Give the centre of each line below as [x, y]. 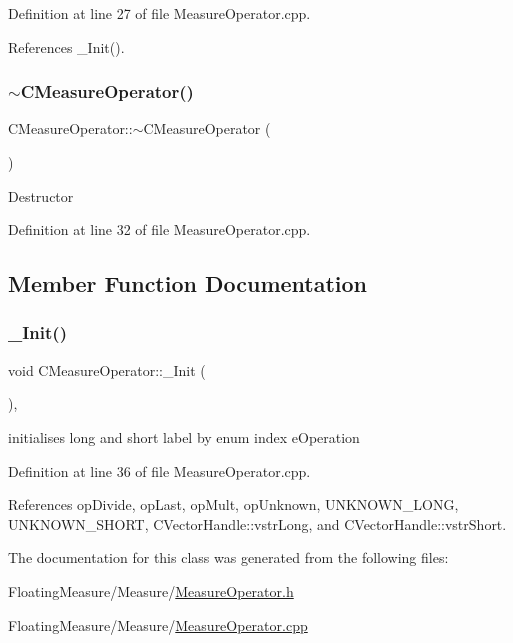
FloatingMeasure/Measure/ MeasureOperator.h [151, 590]
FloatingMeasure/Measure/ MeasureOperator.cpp [158, 624]
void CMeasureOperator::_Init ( [107, 369]
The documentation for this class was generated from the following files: [228, 557]
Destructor [41, 195]
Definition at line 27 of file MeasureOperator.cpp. [159, 13]
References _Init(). [66, 46]
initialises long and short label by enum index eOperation [184, 436]
